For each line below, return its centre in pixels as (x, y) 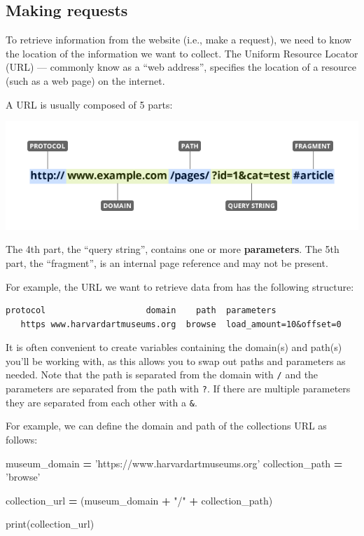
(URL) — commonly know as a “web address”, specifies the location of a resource (181, 67)
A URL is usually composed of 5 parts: (89, 104)
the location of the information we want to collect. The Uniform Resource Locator (182, 53)
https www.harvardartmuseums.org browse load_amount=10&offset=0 (181, 324)
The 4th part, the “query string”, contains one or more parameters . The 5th (173, 249)
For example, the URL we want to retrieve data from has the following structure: (180, 286)
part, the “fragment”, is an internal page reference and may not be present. (167, 262)
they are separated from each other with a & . (101, 402)
